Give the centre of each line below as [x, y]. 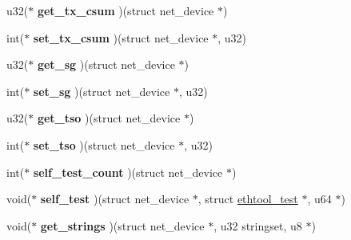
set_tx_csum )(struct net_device [121, 37]
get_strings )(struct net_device [122, 225]
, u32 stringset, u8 [258, 225]
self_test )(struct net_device [115, 199]
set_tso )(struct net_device [104, 144]
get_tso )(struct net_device [109, 118]
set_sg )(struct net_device [102, 91]
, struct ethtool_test [248, 199]
